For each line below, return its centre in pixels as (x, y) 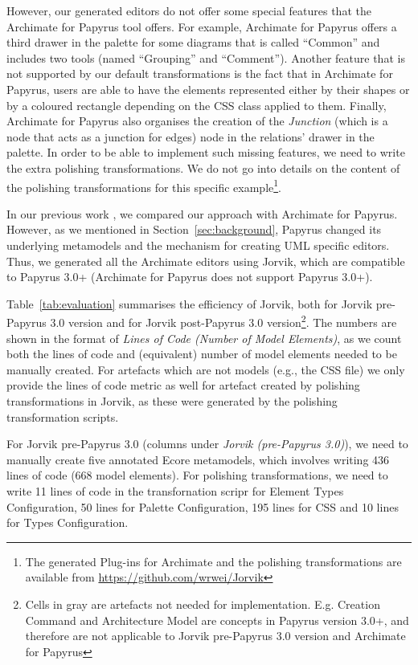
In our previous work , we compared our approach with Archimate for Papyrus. (202, 213)
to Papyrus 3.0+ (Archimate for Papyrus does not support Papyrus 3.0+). (190, 277)
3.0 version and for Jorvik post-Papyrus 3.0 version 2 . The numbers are (223, 321)
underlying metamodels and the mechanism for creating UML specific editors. (198, 245)
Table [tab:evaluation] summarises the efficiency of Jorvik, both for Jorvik (190, 303)
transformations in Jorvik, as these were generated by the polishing (172, 400)
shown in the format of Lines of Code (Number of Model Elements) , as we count (204, 338)
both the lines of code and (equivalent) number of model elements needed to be (202, 354)
